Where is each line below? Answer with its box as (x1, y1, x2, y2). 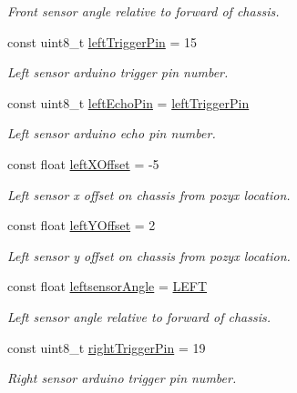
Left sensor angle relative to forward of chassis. (7, 307, 271, 326)
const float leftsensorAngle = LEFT (7, 277, 208, 296)
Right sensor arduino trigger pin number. (7, 368, 237, 388)
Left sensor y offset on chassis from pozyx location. (7, 246, 291, 265)
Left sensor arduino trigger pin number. (7, 63, 229, 82)
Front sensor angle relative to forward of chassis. (7, 2, 280, 20)
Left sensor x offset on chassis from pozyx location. (7, 185, 291, 204)
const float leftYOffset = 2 (7, 216, 156, 235)
